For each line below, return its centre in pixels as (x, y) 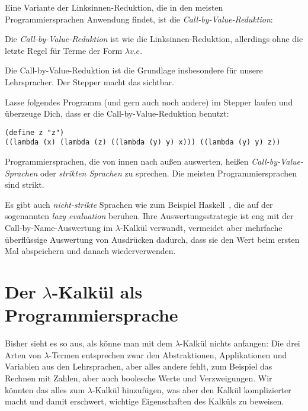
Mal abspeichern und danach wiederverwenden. (90, 251)
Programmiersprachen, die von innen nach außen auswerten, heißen (127, 161)
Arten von (23, 354)
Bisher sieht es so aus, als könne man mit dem (89, 343)
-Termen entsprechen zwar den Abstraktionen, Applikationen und (168, 354)
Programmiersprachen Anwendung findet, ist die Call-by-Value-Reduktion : (139, 19)
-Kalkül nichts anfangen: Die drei (240, 343)
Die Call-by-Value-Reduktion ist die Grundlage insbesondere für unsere (134, 70)
